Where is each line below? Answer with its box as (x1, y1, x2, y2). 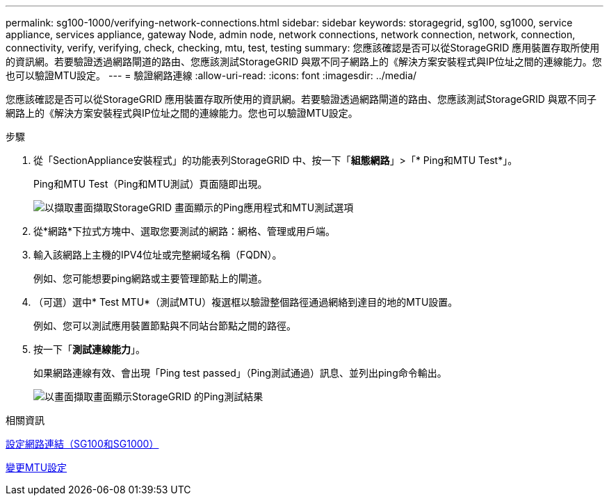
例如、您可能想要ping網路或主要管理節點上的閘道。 (33, 272, 268, 284)
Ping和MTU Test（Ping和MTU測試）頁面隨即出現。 (33, 178, 268, 190)
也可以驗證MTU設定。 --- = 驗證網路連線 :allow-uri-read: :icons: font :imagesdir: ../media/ (6, 69, 417, 81)
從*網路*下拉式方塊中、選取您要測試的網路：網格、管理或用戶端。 (33, 225, 336, 237)
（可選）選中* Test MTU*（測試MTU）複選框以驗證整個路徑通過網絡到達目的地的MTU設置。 (33, 296, 458, 308)
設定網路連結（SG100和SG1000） (6, 438, 159, 450)
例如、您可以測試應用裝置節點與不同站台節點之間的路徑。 (33, 320, 296, 331)
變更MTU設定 (6, 461, 67, 473)
